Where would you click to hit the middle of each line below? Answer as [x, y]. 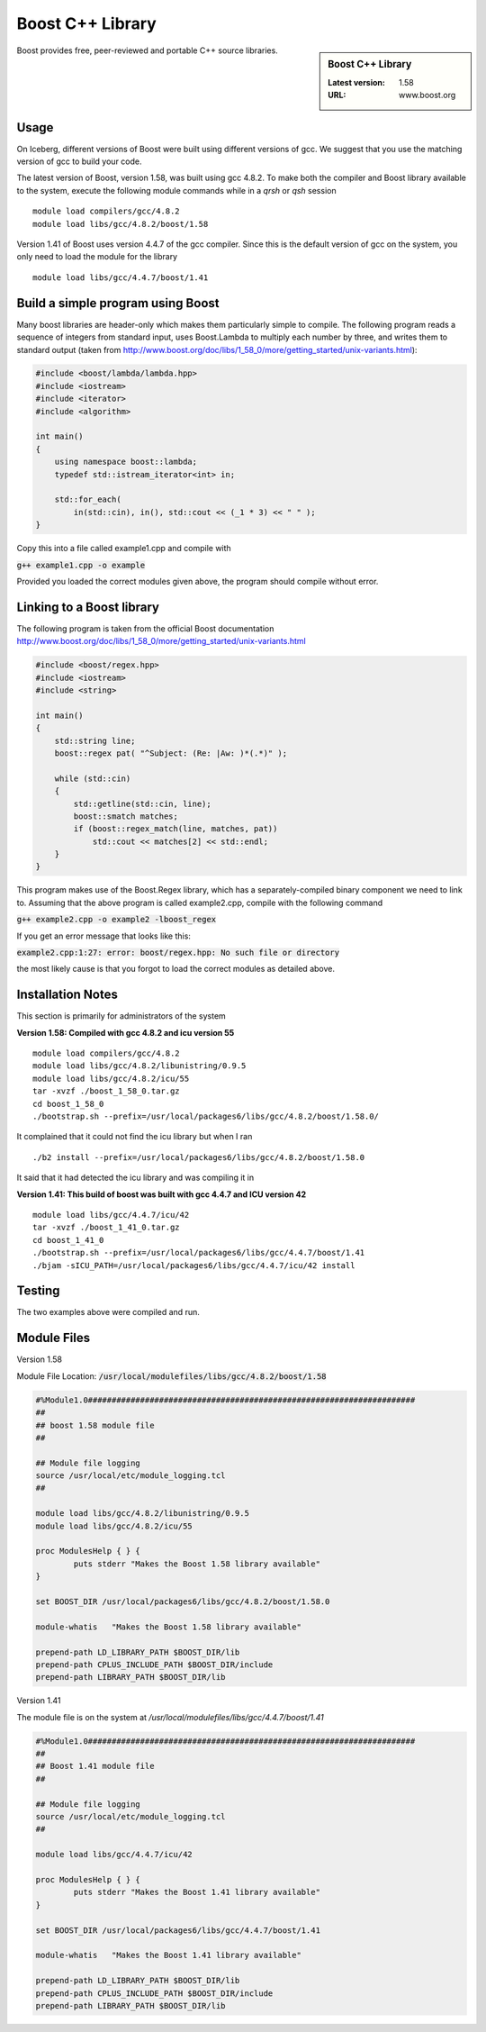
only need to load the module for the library [97, 257]
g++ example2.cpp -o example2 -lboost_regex [117, 920]
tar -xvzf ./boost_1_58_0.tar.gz [106, 1091]
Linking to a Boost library [88, 607]
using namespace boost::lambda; [126, 462]
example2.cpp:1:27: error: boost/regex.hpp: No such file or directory [178, 953]
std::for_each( [88, 499]
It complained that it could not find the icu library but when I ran [135, 1137]
